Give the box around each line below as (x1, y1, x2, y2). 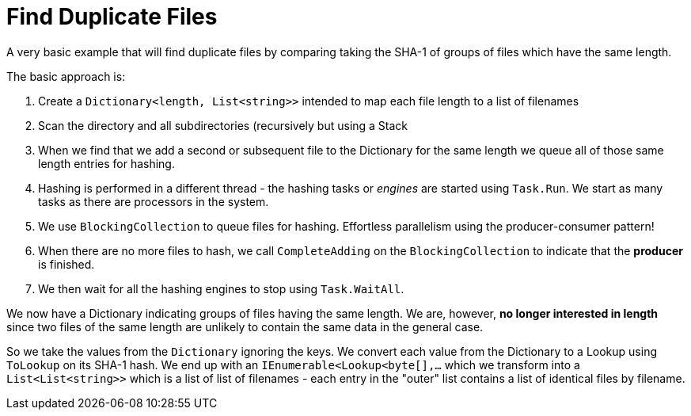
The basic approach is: (6, 69, 126, 83)
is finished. (38, 257, 95, 271)
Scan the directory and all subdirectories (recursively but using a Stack (38, 118, 408, 132)
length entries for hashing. (38, 156, 175, 170)
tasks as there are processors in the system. (38, 194, 269, 208)
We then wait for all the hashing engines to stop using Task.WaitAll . (38, 281, 404, 296)
